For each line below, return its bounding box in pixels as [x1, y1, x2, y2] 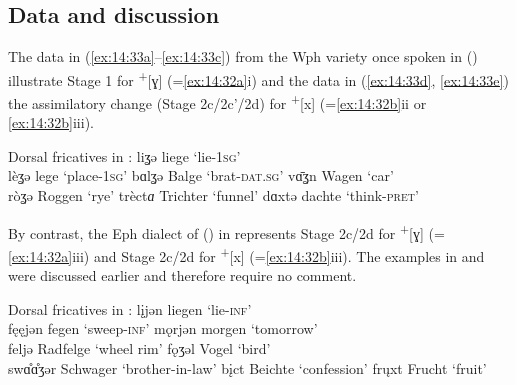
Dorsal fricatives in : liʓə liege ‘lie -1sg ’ [8, 145, 241, 166]
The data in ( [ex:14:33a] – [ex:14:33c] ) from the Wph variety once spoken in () [8, 46, 478, 67]
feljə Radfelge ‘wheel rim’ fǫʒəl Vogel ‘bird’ [8, 337, 271, 358]
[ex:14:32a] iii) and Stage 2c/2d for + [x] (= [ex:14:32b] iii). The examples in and [8, 242, 485, 266]
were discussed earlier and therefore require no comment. [8, 265, 357, 286]
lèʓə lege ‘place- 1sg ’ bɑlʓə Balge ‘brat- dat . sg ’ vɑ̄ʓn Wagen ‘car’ [8, 165, 394, 186]
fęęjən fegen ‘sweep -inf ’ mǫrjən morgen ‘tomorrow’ [8, 318, 318, 339]
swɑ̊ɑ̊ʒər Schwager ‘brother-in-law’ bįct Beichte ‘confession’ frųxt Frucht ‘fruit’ [8, 357, 487, 378]
